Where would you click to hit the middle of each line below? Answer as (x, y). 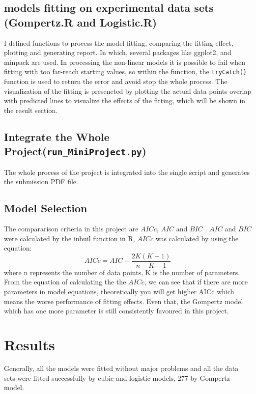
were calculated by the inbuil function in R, (70, 238)
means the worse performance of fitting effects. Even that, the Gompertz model (124, 301)
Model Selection (46, 208)
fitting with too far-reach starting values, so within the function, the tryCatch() (125, 71)
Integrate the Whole (57, 136)
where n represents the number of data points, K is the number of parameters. (122, 272)
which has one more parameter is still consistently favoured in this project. (116, 311)
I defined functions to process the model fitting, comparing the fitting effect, (119, 42)
